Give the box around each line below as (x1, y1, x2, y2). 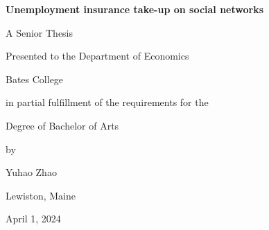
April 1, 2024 (6, 211, 61, 226)
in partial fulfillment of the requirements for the (6, 95, 209, 109)
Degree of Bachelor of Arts (6, 118, 119, 132)
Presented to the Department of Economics (6, 48, 189, 63)
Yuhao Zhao (6, 165, 57, 179)
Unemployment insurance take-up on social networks (6, 2, 264, 16)
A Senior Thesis (6, 25, 73, 39)
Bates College (6, 71, 64, 86)
